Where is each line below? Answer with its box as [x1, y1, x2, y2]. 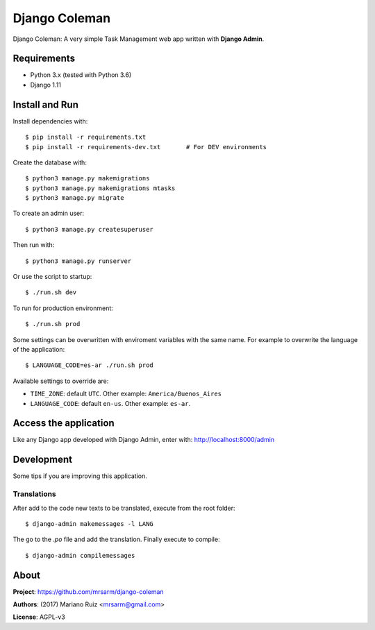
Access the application [12, 417, 115, 429]
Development [12, 454, 73, 466]
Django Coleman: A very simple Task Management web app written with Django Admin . [12, 35, 265, 43]
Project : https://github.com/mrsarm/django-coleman [12, 587, 164, 596]
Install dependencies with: [12, 117, 88, 125]
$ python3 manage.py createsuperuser [25, 225, 154, 233]
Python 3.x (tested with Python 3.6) [30, 71, 132, 79]
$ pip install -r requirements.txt [25, 133, 147, 142]
